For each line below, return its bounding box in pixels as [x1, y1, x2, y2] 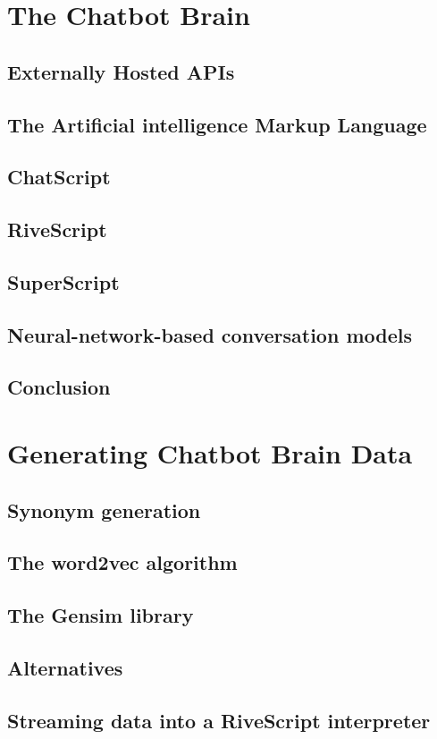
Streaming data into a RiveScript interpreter [7, 706, 431, 734]
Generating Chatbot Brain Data [7, 435, 413, 471]
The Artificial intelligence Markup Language [7, 110, 427, 138]
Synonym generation [7, 496, 201, 523]
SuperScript [7, 268, 120, 295]
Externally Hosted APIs [7, 57, 235, 85]
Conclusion [7, 373, 111, 401]
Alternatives [7, 653, 123, 681]
